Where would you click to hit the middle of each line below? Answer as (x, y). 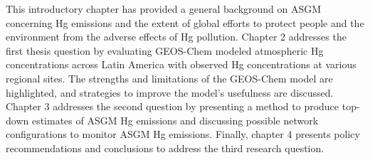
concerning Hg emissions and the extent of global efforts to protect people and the (185, 22)
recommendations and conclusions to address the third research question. (165, 148)
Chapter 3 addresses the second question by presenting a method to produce (173, 106)
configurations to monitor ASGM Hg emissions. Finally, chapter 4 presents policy (183, 134)
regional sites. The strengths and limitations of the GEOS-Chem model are (169, 78)
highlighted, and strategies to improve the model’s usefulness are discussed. (170, 92)
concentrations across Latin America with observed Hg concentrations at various (181, 64)
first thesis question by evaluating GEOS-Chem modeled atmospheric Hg (165, 50)
